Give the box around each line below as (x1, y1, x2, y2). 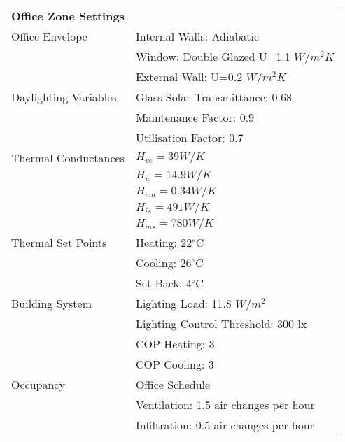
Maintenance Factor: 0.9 (135, 109, 255, 125)
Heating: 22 (135, 234, 192, 250)
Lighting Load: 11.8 (135, 295, 232, 311)
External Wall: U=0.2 (135, 69, 243, 85)
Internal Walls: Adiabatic (135, 28, 260, 44)
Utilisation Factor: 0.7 (135, 129, 244, 145)
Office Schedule (135, 376, 211, 392)
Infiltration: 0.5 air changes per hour (135, 417, 314, 433)
